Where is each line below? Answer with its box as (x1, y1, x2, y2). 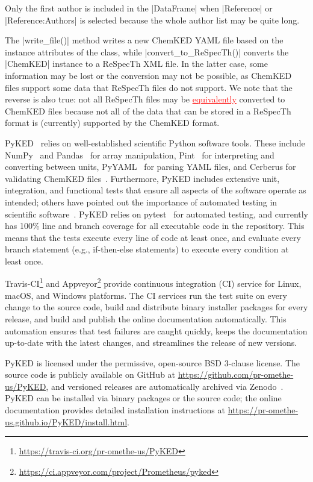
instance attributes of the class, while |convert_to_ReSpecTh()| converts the (5, 45, 289, 58)
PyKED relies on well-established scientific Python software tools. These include (5, 136, 305, 149)
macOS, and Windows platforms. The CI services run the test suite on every (5, 289, 287, 301)
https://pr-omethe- (228, 404, 299, 416)
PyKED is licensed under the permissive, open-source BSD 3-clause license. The (5, 356, 300, 369)
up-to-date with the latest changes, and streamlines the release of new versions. (5, 336, 297, 349)
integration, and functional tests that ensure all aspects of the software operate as (5, 184, 306, 196)
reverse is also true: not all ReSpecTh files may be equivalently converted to (5, 93, 285, 105)
